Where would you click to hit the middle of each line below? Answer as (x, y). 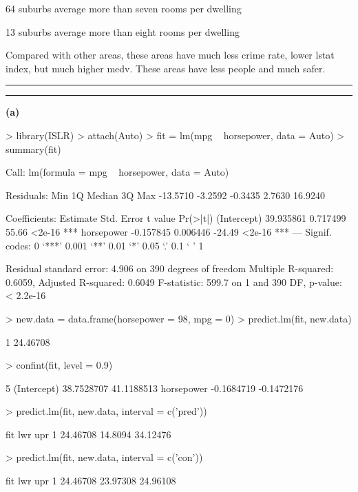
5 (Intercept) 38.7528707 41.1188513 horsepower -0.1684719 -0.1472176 (155, 388)
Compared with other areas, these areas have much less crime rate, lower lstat (170, 55)
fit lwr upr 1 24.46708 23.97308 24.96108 (91, 481)
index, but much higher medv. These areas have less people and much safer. (166, 68)
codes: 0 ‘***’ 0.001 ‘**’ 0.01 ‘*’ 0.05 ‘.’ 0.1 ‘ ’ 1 (105, 245)
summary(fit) (33, 148)
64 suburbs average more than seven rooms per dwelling (124, 8)
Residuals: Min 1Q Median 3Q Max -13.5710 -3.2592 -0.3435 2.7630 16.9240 (165, 195)
